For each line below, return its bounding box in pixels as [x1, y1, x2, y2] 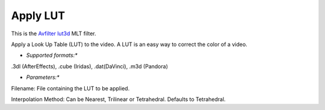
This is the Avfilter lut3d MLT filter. [11, 30, 96, 37]
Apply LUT [11, 9, 66, 22]
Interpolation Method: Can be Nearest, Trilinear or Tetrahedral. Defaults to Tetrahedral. [11, 96, 226, 103]
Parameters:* [26, 74, 60, 81]
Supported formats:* [26, 51, 78, 59]
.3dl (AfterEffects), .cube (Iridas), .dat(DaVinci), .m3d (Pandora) [11, 63, 169, 70]
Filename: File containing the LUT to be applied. [11, 84, 130, 92]
